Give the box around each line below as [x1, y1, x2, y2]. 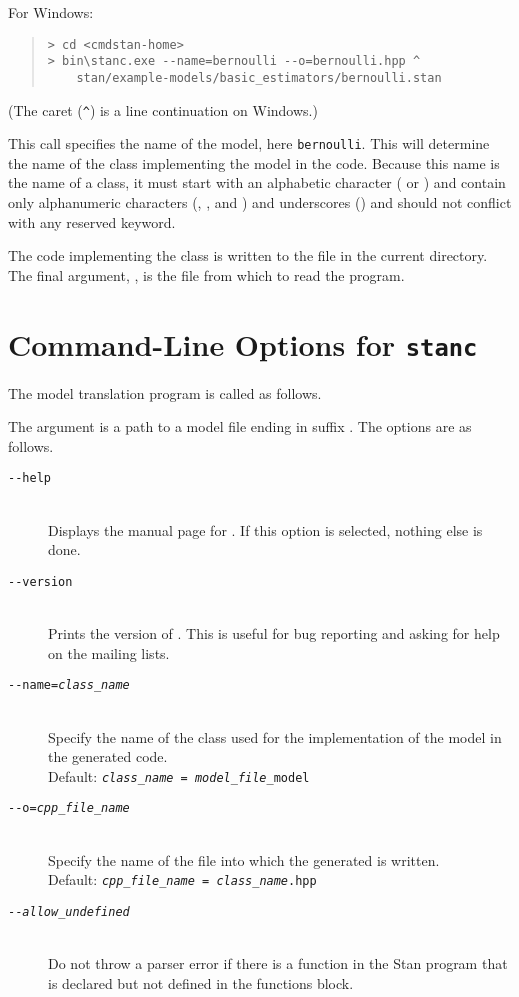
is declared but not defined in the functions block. [48, 972, 354, 993]
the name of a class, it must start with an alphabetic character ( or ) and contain [8, 172, 506, 193]
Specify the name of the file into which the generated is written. [48, 849, 440, 870]
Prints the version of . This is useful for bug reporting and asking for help [48, 623, 500, 644]
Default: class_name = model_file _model [48, 765, 310, 786]
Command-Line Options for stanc [8, 323, 478, 364]
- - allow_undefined [8, 904, 130, 919]
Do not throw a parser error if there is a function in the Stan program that [48, 953, 508, 974]
